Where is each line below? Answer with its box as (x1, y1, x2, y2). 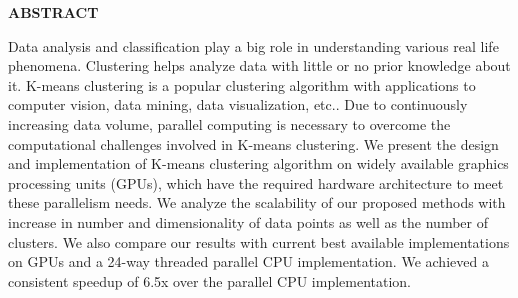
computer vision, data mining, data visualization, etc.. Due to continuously (8, 94, 468, 115)
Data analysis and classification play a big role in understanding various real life (8, 35, 499, 56)
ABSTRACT (8, 2, 99, 22)
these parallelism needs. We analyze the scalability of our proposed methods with (8, 192, 506, 213)
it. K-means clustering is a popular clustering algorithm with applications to (8, 74, 476, 95)
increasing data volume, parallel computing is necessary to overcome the (8, 113, 451, 134)
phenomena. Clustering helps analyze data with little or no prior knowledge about (8, 55, 511, 76)
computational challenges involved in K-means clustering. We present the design (8, 133, 499, 154)
